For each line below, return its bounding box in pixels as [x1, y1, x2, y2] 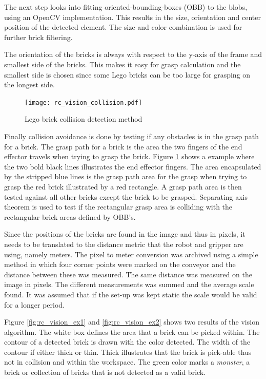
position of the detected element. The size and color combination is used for [4, 22, 242, 32]
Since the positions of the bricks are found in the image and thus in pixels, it [4, 229, 245, 239]
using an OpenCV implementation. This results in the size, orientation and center [4, 11, 261, 22]
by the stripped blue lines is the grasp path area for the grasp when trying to [4, 171, 247, 182]
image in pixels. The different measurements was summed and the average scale [4, 279, 254, 290]
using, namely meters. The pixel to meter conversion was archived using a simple [4, 249, 258, 259]
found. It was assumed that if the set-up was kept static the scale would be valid [4, 289, 257, 299]
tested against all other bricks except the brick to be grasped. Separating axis [4, 191, 248, 202]
